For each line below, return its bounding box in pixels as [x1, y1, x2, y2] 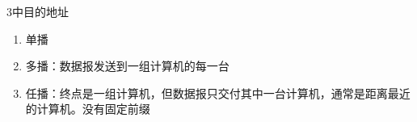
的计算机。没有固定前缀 [25, 100, 150, 117]
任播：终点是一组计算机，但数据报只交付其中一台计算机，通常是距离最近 [25, 84, 411, 101]
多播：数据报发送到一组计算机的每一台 [25, 57, 230, 74]
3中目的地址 [6, 3, 69, 19]
